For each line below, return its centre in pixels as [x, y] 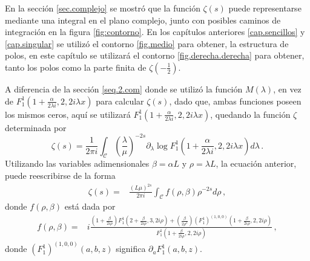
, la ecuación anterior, [256, 163]
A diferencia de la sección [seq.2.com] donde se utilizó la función [124, 89]
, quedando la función [250, 114]
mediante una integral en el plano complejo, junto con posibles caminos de [143, 20]
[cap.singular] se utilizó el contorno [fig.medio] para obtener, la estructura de [147, 43]
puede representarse [265, 8]
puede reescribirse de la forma [60, 176]
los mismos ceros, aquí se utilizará [68, 114]
